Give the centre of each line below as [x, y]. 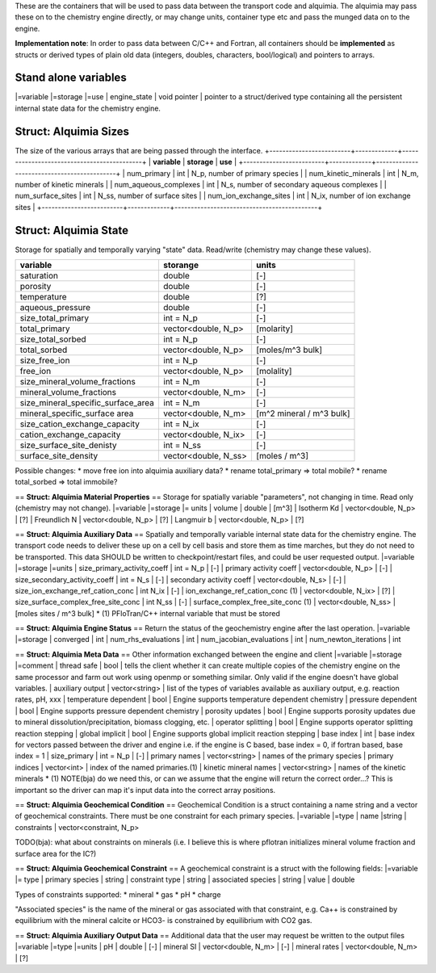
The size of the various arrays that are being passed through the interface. [139, 150]
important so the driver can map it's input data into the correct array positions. [145, 790]
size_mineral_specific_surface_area [87, 403]
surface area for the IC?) [56, 853]
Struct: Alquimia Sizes [72, 131]
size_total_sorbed [53, 339]
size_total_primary [55, 318]
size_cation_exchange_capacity [80, 424]
